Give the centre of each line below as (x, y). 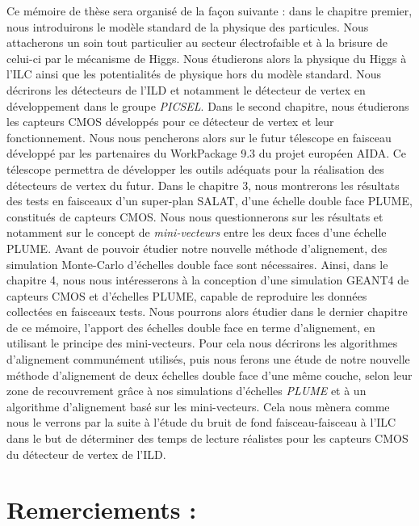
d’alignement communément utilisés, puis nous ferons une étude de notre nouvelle (208, 359)
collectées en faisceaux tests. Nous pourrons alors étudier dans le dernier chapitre (207, 311)
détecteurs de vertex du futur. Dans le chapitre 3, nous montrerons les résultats (203, 185)
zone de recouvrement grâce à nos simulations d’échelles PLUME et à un (186, 391)
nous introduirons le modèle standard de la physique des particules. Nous (188, 26)
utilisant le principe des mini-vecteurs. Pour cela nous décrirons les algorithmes (202, 343)
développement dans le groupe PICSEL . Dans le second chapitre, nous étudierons (208, 105)
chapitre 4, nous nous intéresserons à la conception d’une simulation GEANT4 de (208, 280)
